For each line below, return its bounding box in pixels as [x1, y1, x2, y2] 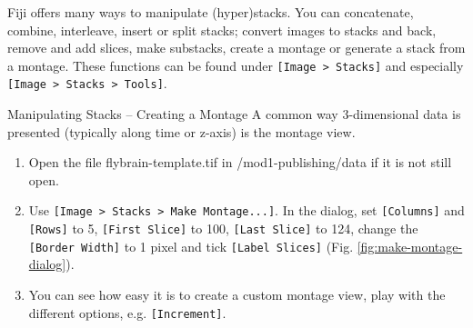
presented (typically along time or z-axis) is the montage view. [7, 122, 356, 141]
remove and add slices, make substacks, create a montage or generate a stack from [7, 38, 466, 57]
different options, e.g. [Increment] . [28, 303, 226, 322]
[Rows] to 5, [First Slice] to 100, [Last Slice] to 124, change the [28, 219, 418, 238]
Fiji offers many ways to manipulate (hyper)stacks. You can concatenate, [7, 3, 414, 21]
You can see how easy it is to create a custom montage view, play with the [28, 285, 446, 304]
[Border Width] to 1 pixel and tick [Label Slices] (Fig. [28, 236, 354, 255]
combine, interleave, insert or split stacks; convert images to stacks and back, [7, 20, 437, 39]
